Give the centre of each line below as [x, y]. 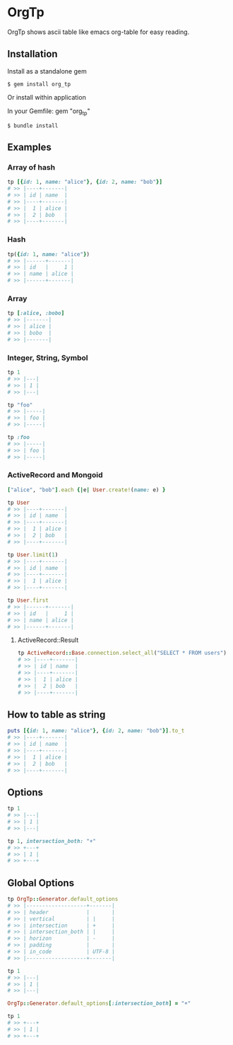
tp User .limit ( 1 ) [33, 555]
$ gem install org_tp [39, 84]
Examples [29, 147]
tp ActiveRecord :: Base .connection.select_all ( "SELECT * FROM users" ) [122, 653]
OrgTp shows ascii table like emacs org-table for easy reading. [98, 32]
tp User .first [28, 601]
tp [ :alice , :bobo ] [36, 313]
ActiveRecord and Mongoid [55, 475]
